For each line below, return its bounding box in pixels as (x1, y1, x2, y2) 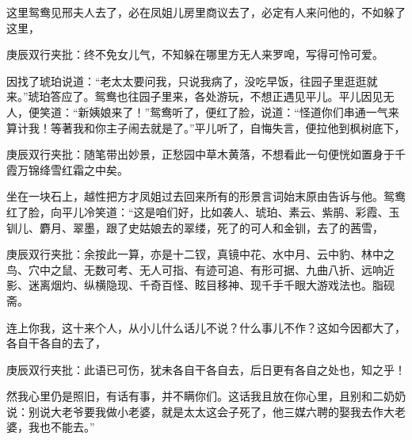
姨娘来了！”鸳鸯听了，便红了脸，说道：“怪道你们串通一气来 (89, 103, 399, 120)
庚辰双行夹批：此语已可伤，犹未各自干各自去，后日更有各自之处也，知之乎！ (6, 361, 406, 377)
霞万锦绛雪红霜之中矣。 (6, 161, 128, 178)
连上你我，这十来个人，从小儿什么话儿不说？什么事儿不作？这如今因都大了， (6, 319, 406, 335)
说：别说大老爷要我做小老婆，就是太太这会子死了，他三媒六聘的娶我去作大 (6, 403, 395, 419)
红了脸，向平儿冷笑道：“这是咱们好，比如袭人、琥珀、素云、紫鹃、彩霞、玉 (6, 203, 400, 220)
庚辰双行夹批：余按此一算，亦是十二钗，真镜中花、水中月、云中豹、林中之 (6, 246, 395, 262)
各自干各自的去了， (6, 335, 106, 351)
